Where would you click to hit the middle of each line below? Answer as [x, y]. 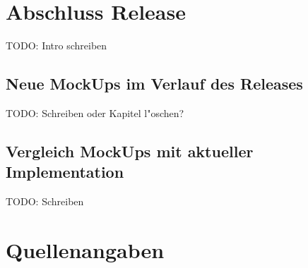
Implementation [65, 172]
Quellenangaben [85, 249]
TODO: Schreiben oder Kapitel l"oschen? [95, 112]
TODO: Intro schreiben [57, 45]
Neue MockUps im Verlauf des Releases [154, 84]
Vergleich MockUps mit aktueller [130, 151]
